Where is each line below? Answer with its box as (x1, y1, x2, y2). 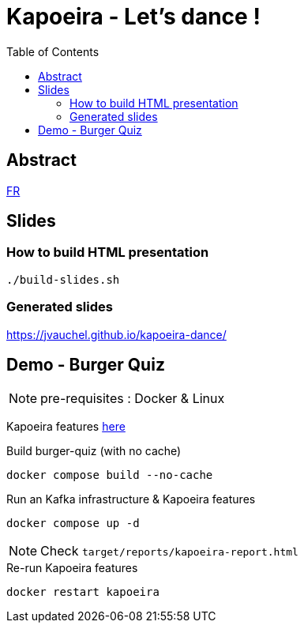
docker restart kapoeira (6, 586, 160, 599)
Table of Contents (6, 44, 99, 58)
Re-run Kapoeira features (6, 561, 138, 575)
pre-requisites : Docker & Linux (40, 390, 225, 407)
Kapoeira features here (6, 420, 126, 434)
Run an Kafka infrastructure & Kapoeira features (6, 492, 256, 507)
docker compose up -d (6, 517, 140, 530)
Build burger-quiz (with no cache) (6, 444, 182, 458)
